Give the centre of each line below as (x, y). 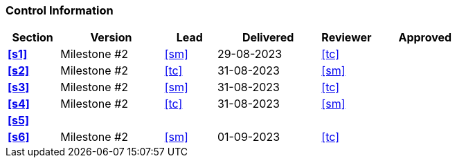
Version (111, 38)
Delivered (268, 38)
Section (33, 38)
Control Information (60, 10)
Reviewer (347, 38)
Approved (425, 38)
